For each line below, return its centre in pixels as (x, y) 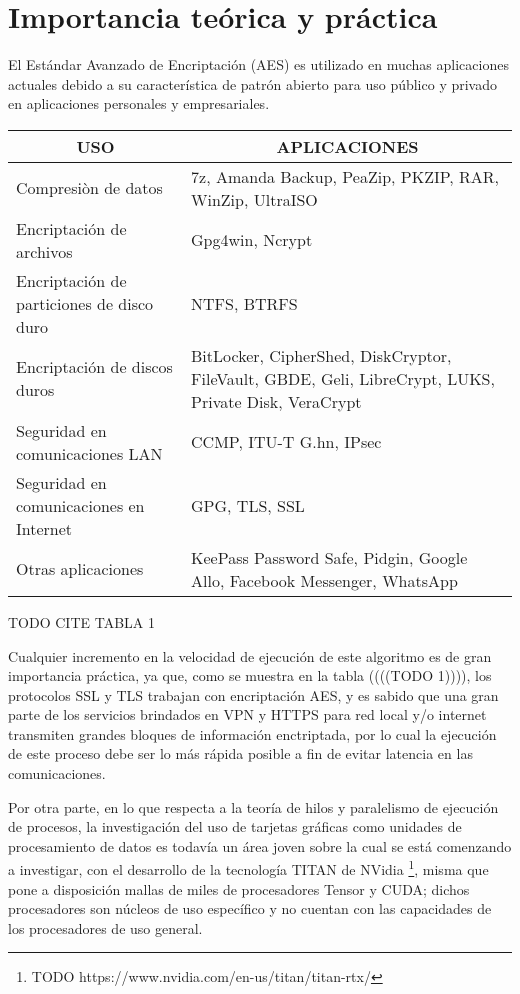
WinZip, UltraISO (254, 199)
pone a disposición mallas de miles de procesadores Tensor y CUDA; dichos (239, 888)
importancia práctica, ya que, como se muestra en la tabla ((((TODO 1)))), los (250, 675)
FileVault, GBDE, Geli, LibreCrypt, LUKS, (343, 378)
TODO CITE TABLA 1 (81, 621)
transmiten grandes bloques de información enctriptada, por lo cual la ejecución (252, 733)
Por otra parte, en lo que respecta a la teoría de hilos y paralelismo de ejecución (253, 806)
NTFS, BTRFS (244, 303)
